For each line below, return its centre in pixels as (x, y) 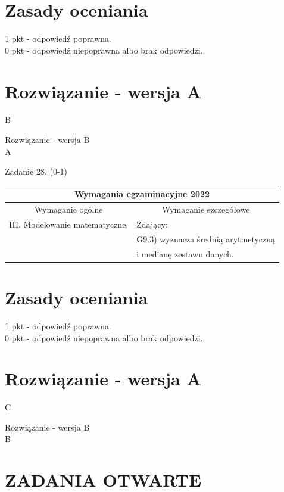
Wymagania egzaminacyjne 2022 (142, 194)
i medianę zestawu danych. (185, 253)
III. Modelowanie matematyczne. (69, 224)
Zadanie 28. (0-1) (36, 171)
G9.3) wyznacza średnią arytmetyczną (206, 239)
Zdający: (152, 224)
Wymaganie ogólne (68, 209)
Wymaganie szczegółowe (206, 209)
